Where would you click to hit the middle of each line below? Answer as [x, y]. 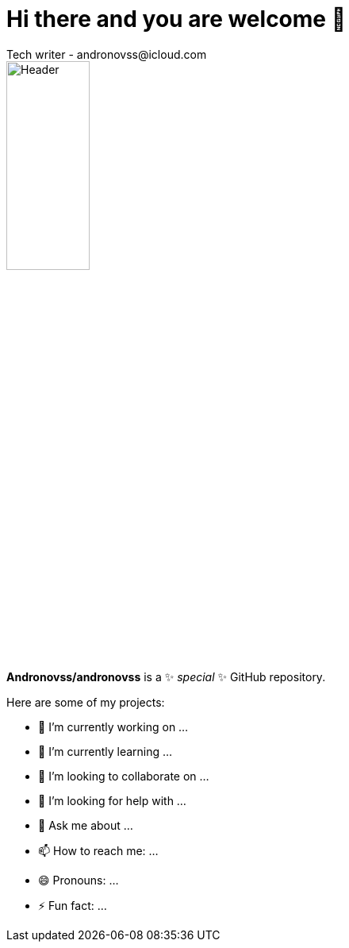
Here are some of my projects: [86, 702]
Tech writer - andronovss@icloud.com [107, 54]
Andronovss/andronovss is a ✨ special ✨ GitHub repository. [166, 676]
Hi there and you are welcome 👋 [176, 19]
